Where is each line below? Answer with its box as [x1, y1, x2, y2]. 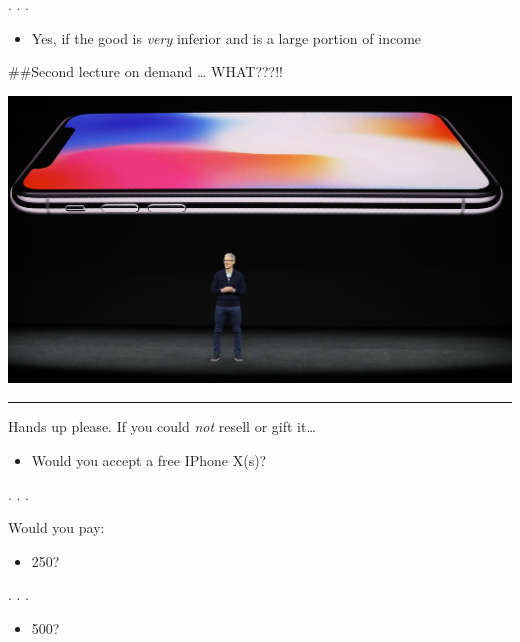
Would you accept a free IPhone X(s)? [31, 449, 267, 470]
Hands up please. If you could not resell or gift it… [8, 416, 316, 437]
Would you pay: [8, 517, 105, 538]
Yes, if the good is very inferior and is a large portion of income [31, 27, 422, 48]
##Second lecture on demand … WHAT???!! [8, 61, 284, 82]
